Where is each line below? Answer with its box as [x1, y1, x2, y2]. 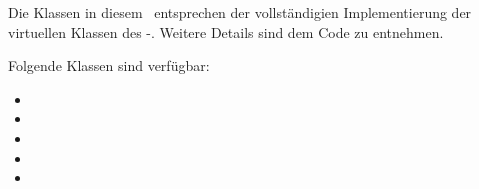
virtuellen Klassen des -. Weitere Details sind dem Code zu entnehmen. [8, 21, 444, 42]
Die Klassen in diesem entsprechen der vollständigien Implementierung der [8, 2, 472, 22]
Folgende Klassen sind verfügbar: [8, 55, 210, 76]
